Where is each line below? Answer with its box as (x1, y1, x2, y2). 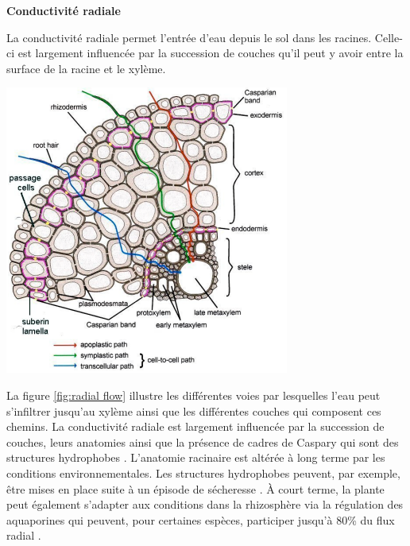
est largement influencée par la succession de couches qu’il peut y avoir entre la (17, 45, 404, 61)
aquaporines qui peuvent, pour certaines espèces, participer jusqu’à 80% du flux (6, 511, 395, 528)
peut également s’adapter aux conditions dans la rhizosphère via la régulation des (6, 496, 404, 513)
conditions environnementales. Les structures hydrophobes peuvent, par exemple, (6, 464, 400, 481)
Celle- (374, 29, 403, 45)
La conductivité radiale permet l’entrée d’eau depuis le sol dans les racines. (6, 29, 372, 45)
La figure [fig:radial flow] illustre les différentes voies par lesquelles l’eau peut (6, 386, 381, 403)
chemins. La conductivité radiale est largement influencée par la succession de (6, 418, 385, 435)
